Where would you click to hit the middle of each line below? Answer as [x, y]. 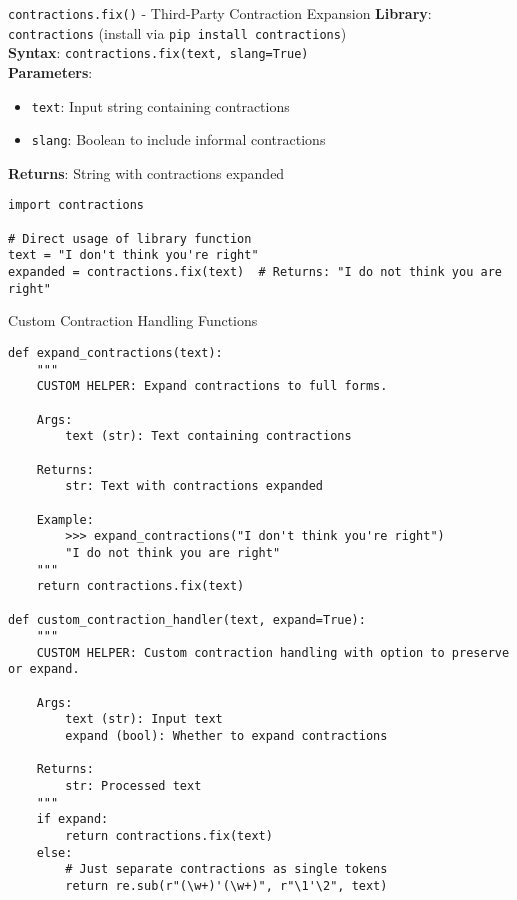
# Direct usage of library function [130, 238]
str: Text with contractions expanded [194, 486]
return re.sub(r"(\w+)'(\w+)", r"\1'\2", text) [226, 886]
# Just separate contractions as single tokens [226, 869]
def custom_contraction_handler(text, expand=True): [187, 619]
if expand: [72, 819]
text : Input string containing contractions [160, 105]
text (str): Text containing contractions [208, 436]
